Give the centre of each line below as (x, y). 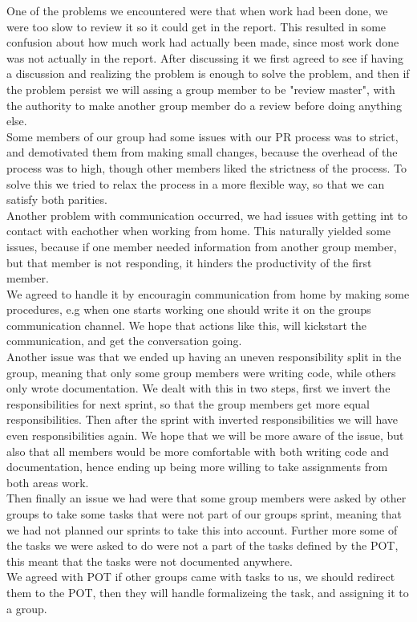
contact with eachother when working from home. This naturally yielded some (199, 231)
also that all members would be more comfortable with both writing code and (198, 451)
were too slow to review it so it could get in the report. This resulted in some (196, 26)
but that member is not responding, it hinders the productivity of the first (189, 262)
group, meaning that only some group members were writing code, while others (201, 372)
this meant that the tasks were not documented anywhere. (150, 561)
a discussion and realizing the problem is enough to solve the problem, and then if (208, 73)
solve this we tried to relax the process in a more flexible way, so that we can (196, 183)
